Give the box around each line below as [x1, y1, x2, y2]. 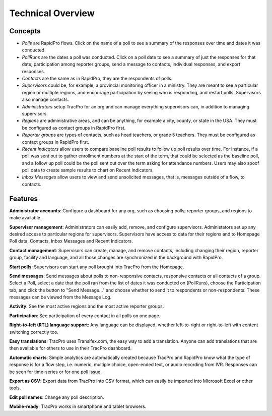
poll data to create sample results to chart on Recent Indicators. [22, 167, 154, 173]
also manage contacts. [22, 96, 69, 103]
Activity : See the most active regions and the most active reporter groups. [9, 303, 164, 310]
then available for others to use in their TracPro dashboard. [9, 345, 132, 351]
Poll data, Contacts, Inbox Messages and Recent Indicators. [9, 238, 133, 244]
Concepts [9, 27, 41, 35]
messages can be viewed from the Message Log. [9, 294, 112, 300]
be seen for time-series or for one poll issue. [9, 369, 102, 375]
